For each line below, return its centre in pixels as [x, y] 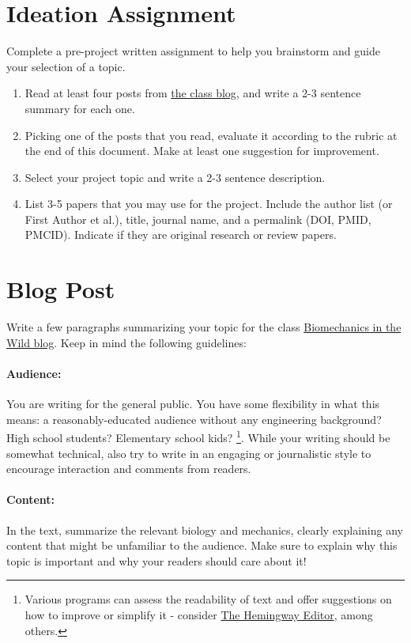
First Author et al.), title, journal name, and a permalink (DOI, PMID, [198, 219]
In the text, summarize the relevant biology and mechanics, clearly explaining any [205, 530]
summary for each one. [80, 108]
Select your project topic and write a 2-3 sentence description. [175, 177]
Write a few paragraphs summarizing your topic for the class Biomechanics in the [204, 327]
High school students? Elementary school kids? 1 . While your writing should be [198, 437]
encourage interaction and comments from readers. [129, 469]
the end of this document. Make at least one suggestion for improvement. [202, 151]
